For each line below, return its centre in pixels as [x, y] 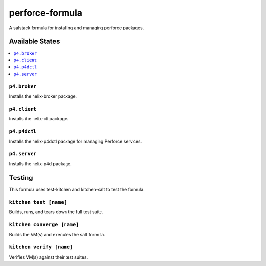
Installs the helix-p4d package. [41, 164]
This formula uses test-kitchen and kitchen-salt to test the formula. [77, 190]
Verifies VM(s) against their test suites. [49, 257]
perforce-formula [46, 13]
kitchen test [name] [38, 202]
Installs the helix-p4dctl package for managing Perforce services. [76, 141]
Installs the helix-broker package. [43, 96]
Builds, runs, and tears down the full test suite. [56, 212]
